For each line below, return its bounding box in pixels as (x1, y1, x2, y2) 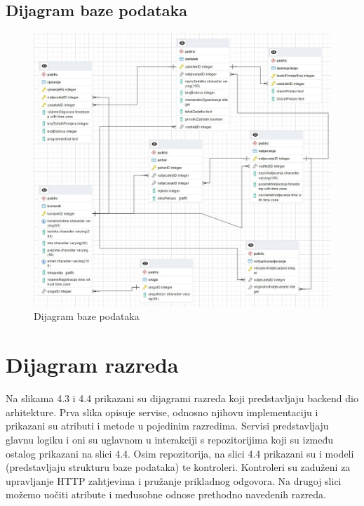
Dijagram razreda (6, 350, 179, 379)
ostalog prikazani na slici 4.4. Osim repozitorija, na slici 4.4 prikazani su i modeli (6, 446, 354, 460)
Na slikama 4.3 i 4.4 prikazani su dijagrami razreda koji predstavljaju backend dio (6, 391, 358, 406)
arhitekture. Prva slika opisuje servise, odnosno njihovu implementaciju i (6, 404, 318, 419)
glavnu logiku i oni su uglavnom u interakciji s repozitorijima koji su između (6, 432, 334, 446)
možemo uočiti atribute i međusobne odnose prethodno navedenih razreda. (6, 487, 326, 502)
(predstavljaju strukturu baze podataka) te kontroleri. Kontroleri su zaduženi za (6, 460, 351, 474)
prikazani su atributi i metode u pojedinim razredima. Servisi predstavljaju (6, 418, 329, 433)
